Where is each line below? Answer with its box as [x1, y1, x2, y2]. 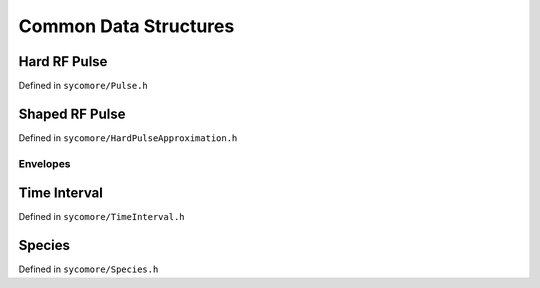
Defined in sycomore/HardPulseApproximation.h [18, 131, 238, 144]
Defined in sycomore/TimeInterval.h [18, 211, 185, 223]
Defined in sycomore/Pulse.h [18, 80, 149, 92]
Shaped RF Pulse [18, 105, 126, 122]
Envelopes [18, 156, 71, 170]
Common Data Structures [18, 15, 235, 37]
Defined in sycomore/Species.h [18, 263, 159, 275]
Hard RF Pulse [18, 53, 108, 70]
